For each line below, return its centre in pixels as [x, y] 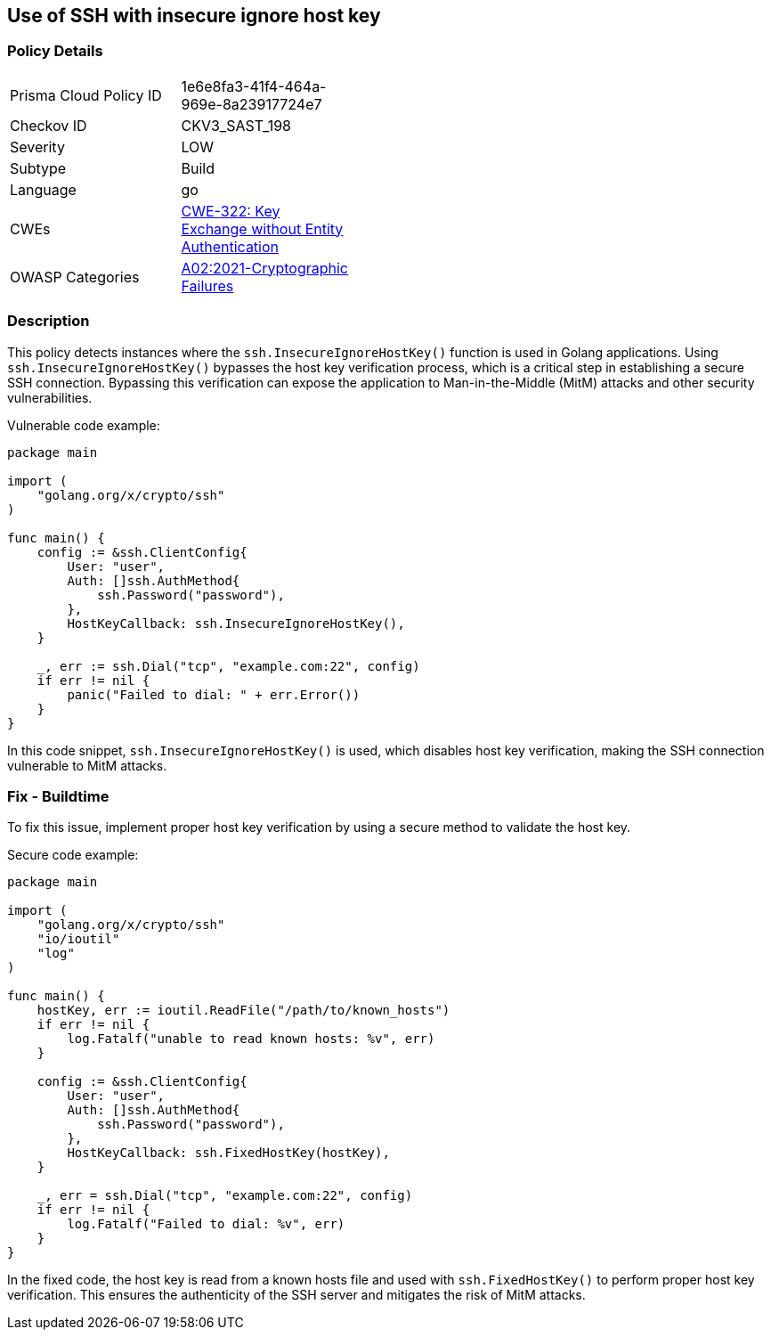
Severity [37, 147]
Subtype [38, 168]
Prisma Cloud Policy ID [86, 95]
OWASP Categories [75, 277]
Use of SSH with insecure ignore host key [194, 16]
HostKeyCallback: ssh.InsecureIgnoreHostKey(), [236, 623]
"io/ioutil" [78, 939]
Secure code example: [73, 855]
